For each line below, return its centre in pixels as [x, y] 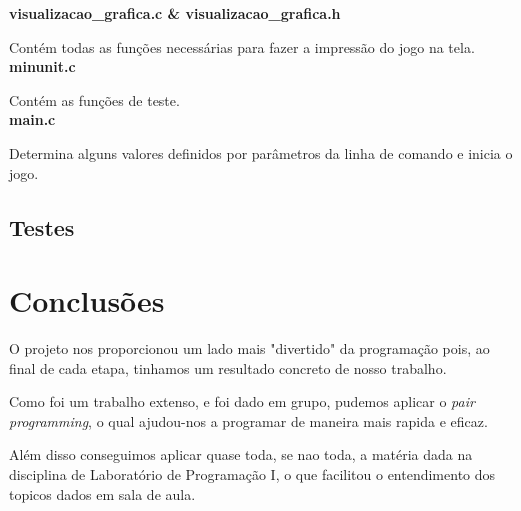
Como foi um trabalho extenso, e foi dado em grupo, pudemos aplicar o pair [242, 401]
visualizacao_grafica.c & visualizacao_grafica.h [175, 13]
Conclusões [87, 300]
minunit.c [42, 66]
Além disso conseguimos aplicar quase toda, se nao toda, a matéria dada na [241, 454]
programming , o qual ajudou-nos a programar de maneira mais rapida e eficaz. [248, 420]
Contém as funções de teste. [94, 99]
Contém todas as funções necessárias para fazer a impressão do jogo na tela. [242, 46]
